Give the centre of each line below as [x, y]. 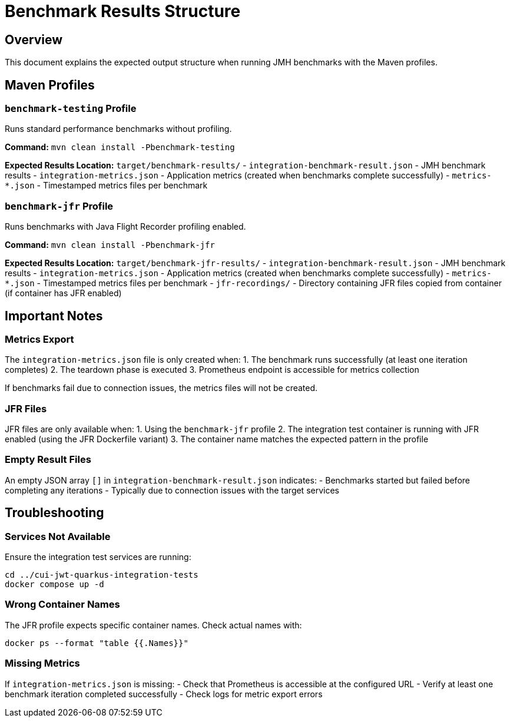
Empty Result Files [48, 460]
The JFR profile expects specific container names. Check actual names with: [153, 625]
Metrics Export [39, 339]
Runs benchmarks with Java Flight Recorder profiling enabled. [125, 227]
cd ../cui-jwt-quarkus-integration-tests [102, 575]
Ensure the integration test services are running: [98, 557]
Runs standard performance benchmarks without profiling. [118, 129]
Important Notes [54, 316]
